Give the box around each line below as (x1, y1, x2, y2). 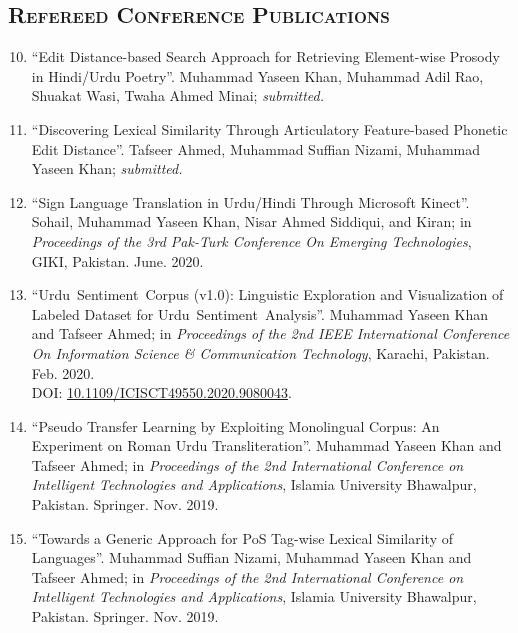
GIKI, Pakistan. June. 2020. (31, 250, 204, 271)
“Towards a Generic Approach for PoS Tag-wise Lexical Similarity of (31, 527, 454, 548)
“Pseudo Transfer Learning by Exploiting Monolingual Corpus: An (31, 415, 440, 436)
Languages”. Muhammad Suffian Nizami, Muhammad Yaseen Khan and (31, 547, 472, 568)
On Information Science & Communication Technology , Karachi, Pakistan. (31, 342, 490, 363)
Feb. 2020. (31, 362, 95, 383)
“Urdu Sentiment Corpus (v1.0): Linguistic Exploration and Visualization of (31, 284, 504, 305)
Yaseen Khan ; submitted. (31, 158, 183, 179)
